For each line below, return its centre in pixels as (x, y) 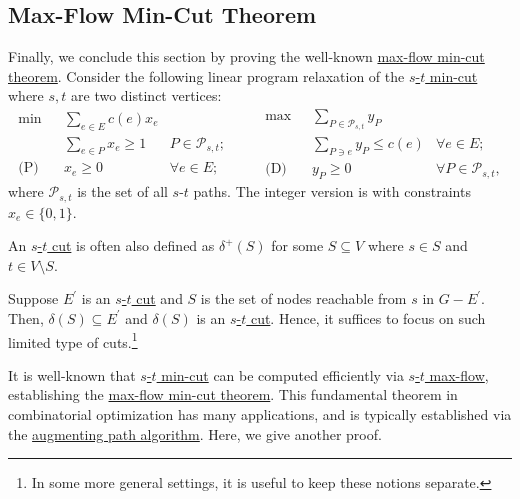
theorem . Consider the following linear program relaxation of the (206, 75)
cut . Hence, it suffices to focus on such (368, 317)
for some (297, 245)
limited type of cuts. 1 (73, 340)
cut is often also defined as (133, 245)
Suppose (33, 298)
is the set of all (122, 191)
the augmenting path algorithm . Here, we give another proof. (195, 433)
